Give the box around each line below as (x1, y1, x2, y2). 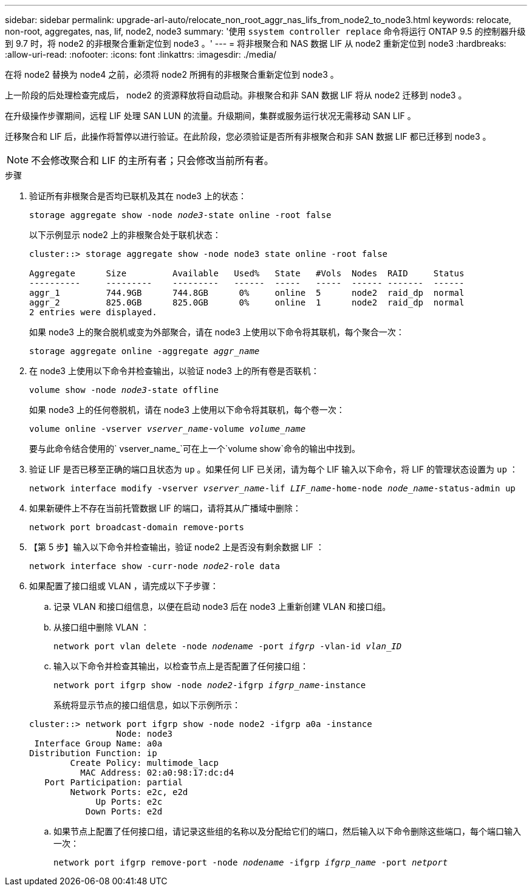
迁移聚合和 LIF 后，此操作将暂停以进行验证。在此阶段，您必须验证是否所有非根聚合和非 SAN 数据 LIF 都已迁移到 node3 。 (5, 131, 491, 142)
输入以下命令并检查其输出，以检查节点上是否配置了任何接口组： (53, 661, 309, 671)
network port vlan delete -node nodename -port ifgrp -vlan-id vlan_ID (53, 641, 402, 651)
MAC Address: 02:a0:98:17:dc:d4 (80, 768, 234, 777)
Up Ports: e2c (95, 797, 163, 807)
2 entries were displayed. (29, 307, 157, 317)
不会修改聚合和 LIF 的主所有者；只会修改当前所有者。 (31, 154, 274, 166)
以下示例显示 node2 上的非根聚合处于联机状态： (29, 230, 221, 240)
